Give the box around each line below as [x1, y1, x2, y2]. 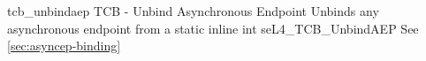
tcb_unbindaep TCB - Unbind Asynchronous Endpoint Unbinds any [7, 2, 379, 19]
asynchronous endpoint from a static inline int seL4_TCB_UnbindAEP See [7, 19, 419, 37]
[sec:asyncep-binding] [7, 36, 121, 55]
